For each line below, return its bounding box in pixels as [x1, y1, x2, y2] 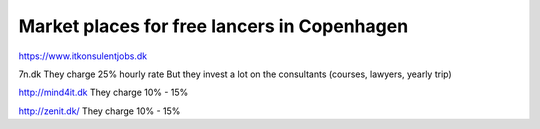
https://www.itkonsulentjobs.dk [18, 50, 148, 62]
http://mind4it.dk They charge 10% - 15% [18, 86, 189, 99]
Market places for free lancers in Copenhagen [18, 15, 409, 37]
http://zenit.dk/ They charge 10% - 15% [18, 105, 181, 117]
